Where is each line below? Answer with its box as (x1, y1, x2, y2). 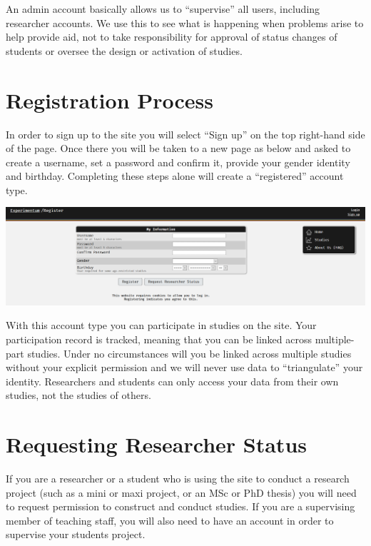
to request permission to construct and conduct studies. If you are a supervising (6, 499, 355, 514)
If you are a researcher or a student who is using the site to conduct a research (6, 471, 350, 486)
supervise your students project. (6, 527, 146, 542)
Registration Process (6, 85, 214, 114)
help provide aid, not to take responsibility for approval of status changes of (6, 29, 337, 44)
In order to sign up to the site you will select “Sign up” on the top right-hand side (6, 126, 365, 141)
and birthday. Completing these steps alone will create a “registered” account (6, 168, 344, 183)
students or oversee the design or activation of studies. (6, 43, 243, 58)
